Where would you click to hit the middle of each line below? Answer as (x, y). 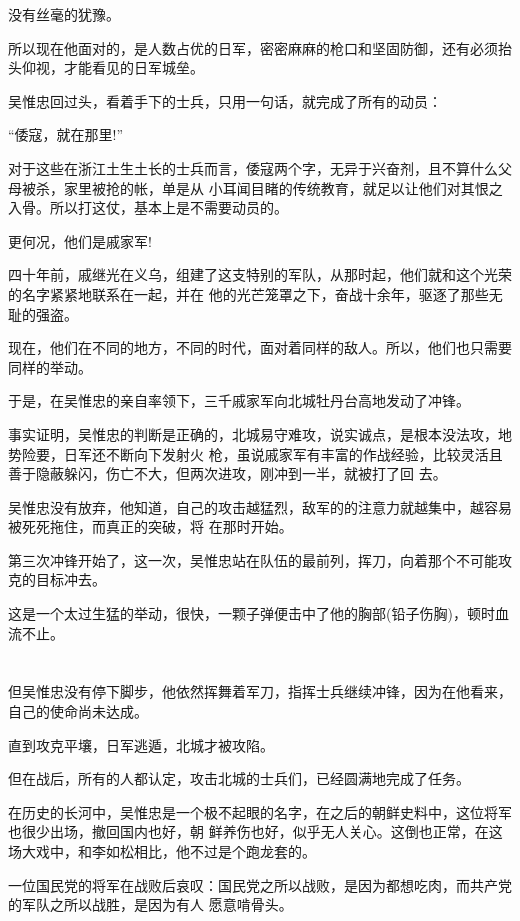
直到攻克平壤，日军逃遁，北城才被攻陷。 (141, 744)
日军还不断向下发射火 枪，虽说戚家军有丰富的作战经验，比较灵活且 (283, 453)
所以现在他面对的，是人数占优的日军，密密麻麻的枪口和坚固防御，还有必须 (253, 47)
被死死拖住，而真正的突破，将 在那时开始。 (150, 526)
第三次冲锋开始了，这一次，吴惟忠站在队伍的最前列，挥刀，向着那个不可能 (253, 559)
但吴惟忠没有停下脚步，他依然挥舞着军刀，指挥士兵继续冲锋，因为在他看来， (260, 691)
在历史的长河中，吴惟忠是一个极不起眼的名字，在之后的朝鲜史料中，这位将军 (260, 811)
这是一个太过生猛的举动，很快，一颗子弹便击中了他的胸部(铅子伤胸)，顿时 (251, 613)
